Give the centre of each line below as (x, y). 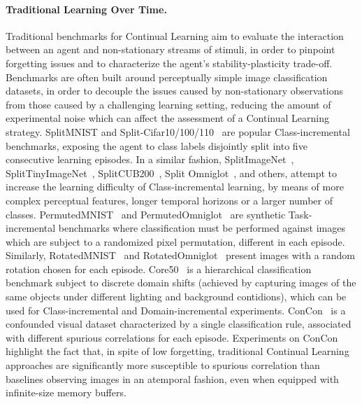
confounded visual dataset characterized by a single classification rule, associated (179, 324)
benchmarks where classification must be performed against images (202, 228)
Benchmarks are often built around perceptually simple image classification (167, 77)
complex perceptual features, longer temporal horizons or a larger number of (169, 200)
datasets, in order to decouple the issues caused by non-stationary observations (175, 91)
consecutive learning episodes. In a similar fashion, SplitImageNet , (150, 159)
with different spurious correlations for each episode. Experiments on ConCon (172, 337)
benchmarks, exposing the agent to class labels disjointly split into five (157, 145)
